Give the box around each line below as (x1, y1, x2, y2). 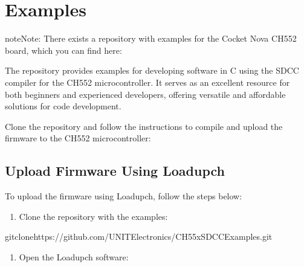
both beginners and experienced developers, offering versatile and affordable (5, 88, 286, 100)
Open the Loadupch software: (19, 250, 129, 263)
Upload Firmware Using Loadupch (5, 161, 225, 180)
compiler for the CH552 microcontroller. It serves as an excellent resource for (5, 76, 290, 88)
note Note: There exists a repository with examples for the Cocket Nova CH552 (5, 32, 297, 45)
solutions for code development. (5, 100, 121, 112)
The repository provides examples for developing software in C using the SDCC (5, 64, 299, 77)
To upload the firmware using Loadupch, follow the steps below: (5, 190, 242, 202)
